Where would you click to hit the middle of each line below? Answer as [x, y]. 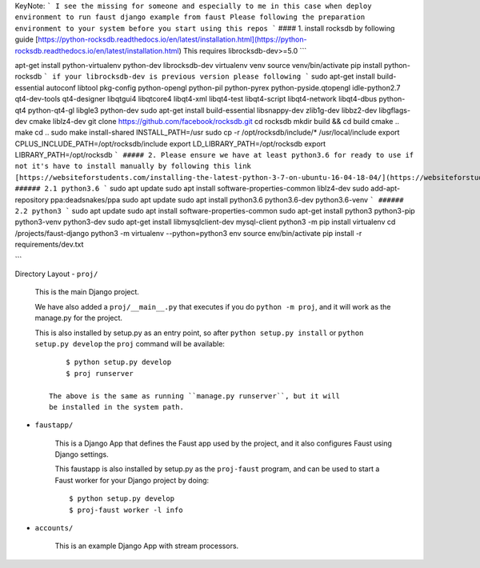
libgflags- [395, 110]
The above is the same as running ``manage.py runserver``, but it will [194, 396]
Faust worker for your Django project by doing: [132, 480]
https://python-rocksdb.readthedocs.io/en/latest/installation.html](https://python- [172, 39]
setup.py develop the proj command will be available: [130, 343]
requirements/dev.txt [49, 245]
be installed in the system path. [116, 407]
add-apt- [385, 189]
